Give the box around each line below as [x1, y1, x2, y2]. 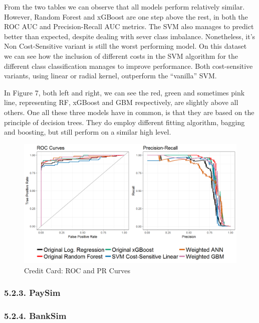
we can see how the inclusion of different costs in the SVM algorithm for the [4, 50, 238, 61]
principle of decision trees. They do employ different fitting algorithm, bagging [4, 117, 245, 127]
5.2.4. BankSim [4, 309, 67, 321]
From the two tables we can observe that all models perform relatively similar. [4, 2, 245, 12]
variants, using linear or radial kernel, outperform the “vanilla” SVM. [4, 70, 217, 81]
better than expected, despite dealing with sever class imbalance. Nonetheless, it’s [4, 31, 255, 41]
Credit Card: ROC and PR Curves [24, 265, 130, 275]
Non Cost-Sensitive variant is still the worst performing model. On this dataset [4, 41, 247, 51]
